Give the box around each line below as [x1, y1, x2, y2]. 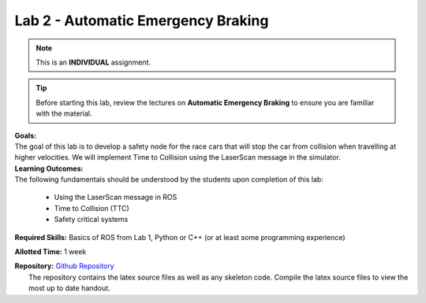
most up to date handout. [28, 283, 110, 293]
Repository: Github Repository [14, 261, 114, 271]
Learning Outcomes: [14, 164, 84, 173]
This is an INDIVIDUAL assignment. [35, 57, 151, 67]
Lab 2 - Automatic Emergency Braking [14, 12, 269, 29]
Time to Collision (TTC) [54, 203, 129, 212]
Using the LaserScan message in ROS [54, 193, 177, 202]
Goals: [14, 131, 37, 140]
